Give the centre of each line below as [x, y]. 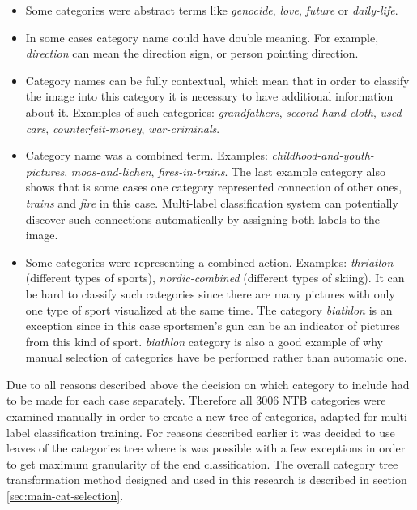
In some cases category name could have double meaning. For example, [202, 37]
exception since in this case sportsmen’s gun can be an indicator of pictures [213, 326]
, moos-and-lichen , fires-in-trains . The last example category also [225, 171]
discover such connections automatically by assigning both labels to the [203, 219]
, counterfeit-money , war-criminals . [133, 128]
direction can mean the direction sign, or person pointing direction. [192, 53]
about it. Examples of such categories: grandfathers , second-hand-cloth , [201, 111]
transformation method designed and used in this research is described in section [207, 480]
